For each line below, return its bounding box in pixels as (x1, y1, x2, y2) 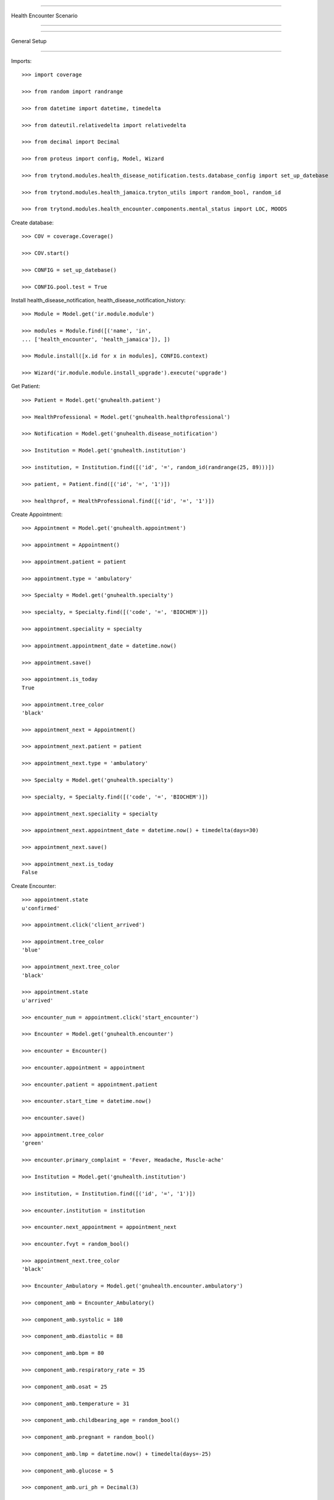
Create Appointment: (11, 511, 63, 518)
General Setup (11, 38, 47, 45)
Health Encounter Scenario (11, 12, 78, 19)
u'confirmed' (22, 905, 60, 911)
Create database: (11, 219, 54, 226)
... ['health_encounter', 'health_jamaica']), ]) (22, 336, 171, 343)
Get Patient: (11, 383, 40, 390)
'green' (22, 1140, 44, 1147)
